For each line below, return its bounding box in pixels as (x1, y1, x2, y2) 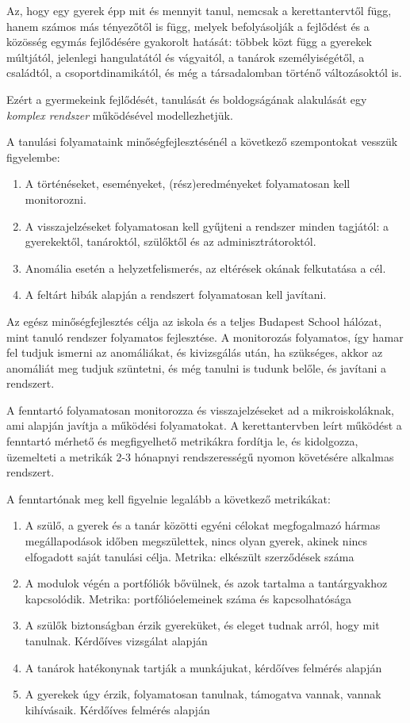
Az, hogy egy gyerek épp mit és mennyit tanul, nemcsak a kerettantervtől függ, (6, 2, 392, 18)
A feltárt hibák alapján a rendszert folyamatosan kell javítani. (25, 286, 327, 303)
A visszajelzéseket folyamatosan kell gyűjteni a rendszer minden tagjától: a (25, 217, 389, 234)
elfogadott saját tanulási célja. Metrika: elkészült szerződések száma (25, 548, 354, 564)
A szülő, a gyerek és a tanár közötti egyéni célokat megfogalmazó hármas (25, 517, 381, 534)
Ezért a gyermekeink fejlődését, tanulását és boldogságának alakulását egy (6, 90, 367, 107)
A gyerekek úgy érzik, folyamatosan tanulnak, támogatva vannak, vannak (25, 686, 381, 702)
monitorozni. (25, 190, 86, 207)
